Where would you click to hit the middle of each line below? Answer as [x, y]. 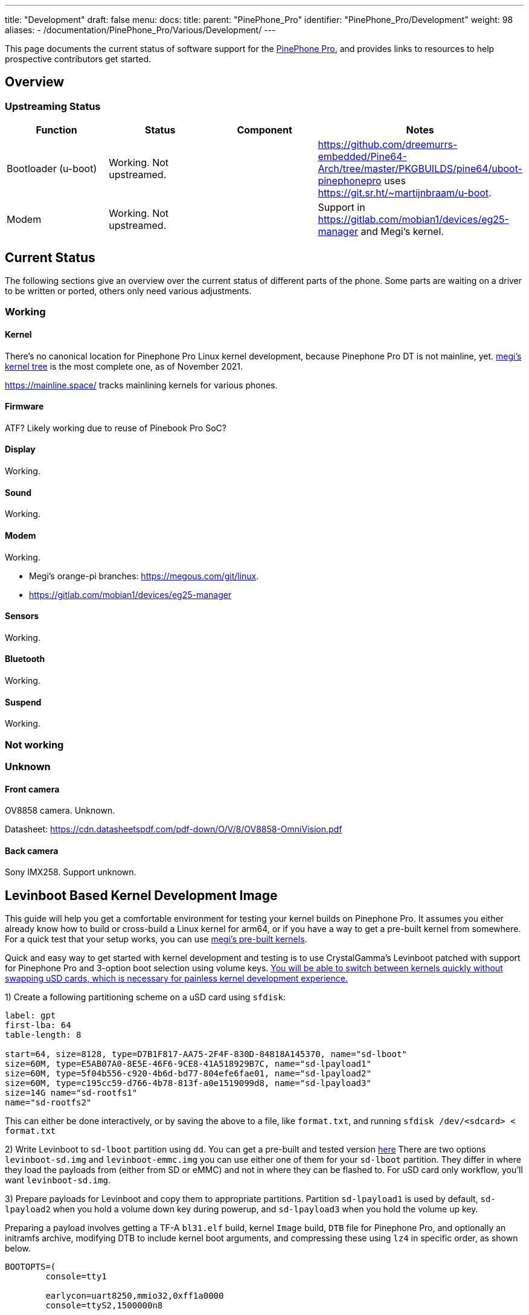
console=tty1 [76, 1277]
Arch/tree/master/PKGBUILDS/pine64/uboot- [420, 169]
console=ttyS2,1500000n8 [104, 1306]
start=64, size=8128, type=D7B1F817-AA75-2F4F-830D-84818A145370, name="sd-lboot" [206, 1054]
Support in [341, 207]
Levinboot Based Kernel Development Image [141, 895]
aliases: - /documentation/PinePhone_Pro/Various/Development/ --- [140, 30]
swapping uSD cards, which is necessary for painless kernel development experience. [176, 979]
